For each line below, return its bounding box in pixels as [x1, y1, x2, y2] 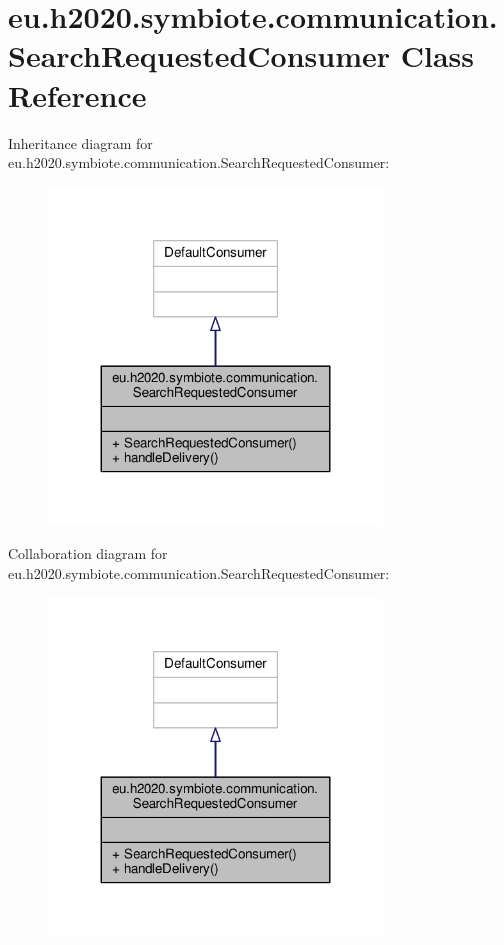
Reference [8, 74, 147, 115]
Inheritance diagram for [8, 132, 153, 153]
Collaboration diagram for [8, 543, 168, 564]
